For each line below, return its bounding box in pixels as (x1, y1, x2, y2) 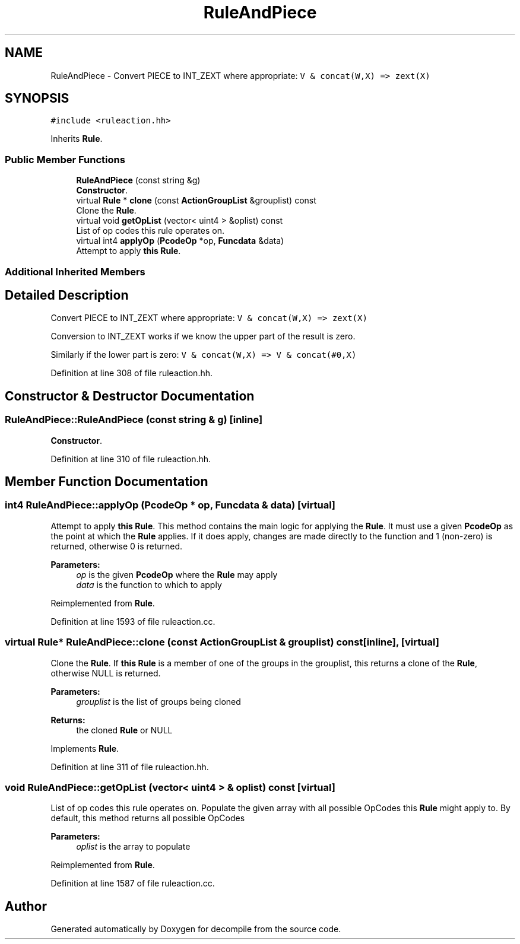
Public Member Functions (5, 153, 125, 166)
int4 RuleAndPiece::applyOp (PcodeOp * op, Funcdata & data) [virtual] (5, 499, 336, 511)
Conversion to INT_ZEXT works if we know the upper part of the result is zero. (50, 331, 356, 342)
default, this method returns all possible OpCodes (50, 813, 245, 824)
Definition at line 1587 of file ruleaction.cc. (50, 878, 215, 889)
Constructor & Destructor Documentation (5, 388, 255, 403)
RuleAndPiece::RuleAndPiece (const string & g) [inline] (5, 414, 263, 426)
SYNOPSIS (5, 91, 69, 106)
